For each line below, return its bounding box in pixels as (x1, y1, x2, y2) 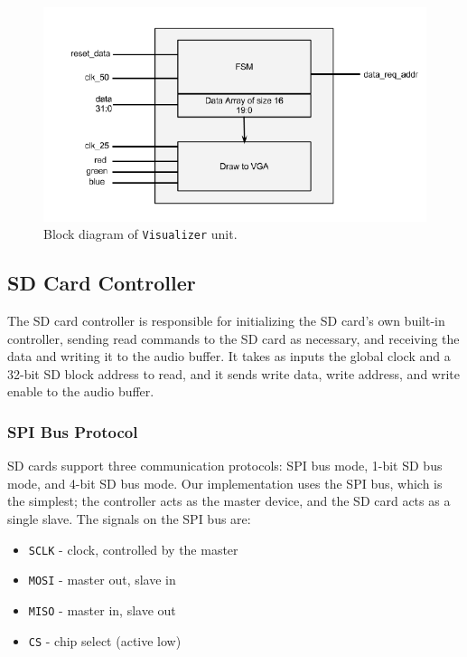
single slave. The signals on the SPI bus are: (7, 509, 251, 528)
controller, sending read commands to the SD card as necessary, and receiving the (7, 328, 460, 348)
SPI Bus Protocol (7, 420, 138, 443)
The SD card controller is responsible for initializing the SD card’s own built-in (7, 310, 445, 329)
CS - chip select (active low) (28, 631, 182, 650)
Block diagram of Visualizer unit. (43, 224, 238, 243)
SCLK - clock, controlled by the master (28, 539, 238, 558)
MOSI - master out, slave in (28, 570, 176, 589)
